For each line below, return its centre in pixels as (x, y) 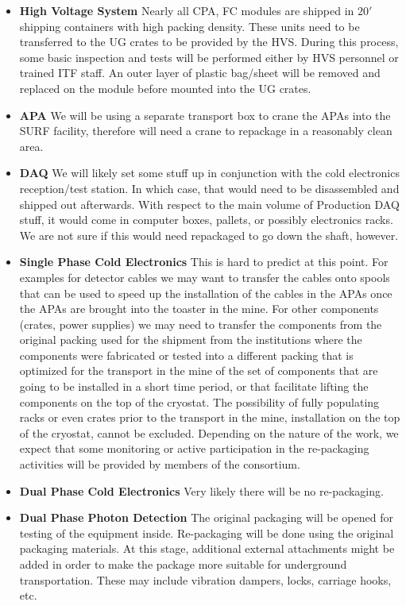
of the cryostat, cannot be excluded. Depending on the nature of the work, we (209, 432)
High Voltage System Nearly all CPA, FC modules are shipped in (187, 10)
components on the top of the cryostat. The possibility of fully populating (199, 401)
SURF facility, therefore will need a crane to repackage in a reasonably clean (206, 131)
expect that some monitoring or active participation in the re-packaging (194, 448)
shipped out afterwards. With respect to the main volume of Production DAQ (209, 204)
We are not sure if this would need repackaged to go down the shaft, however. (209, 235)
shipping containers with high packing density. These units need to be (189, 26)
